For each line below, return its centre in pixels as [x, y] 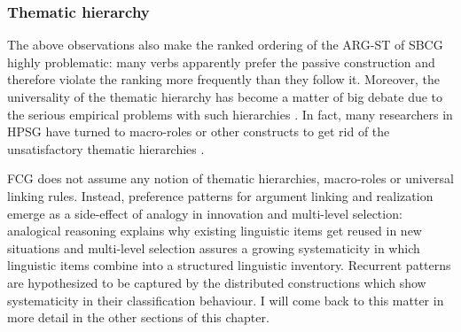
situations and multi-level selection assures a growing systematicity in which [214, 247]
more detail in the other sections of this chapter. [138, 317]
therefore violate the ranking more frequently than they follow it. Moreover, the [223, 79]
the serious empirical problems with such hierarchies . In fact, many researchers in [230, 114]
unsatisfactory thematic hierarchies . [106, 148]
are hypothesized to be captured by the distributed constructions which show [217, 282]
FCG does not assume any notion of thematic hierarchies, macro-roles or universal [230, 178]
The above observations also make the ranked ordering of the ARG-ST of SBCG [225, 45]
